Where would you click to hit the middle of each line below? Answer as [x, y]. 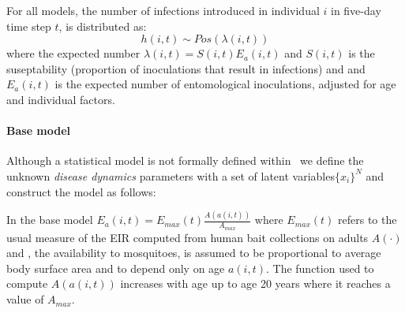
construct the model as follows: [81, 191]
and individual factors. [61, 99]
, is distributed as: [103, 26]
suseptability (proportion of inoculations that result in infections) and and [186, 68]
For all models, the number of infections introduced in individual [163, 10]
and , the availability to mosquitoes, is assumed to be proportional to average [194, 253]
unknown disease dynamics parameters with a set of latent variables [171, 175]
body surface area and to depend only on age [116, 268]
